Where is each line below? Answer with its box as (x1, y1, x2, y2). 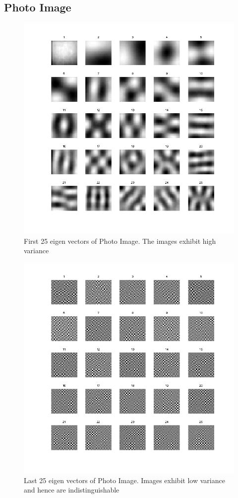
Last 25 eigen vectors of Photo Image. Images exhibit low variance (24, 475, 225, 485)
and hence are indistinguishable (24, 485, 119, 495)
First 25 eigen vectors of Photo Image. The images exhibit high (24, 235, 216, 246)
